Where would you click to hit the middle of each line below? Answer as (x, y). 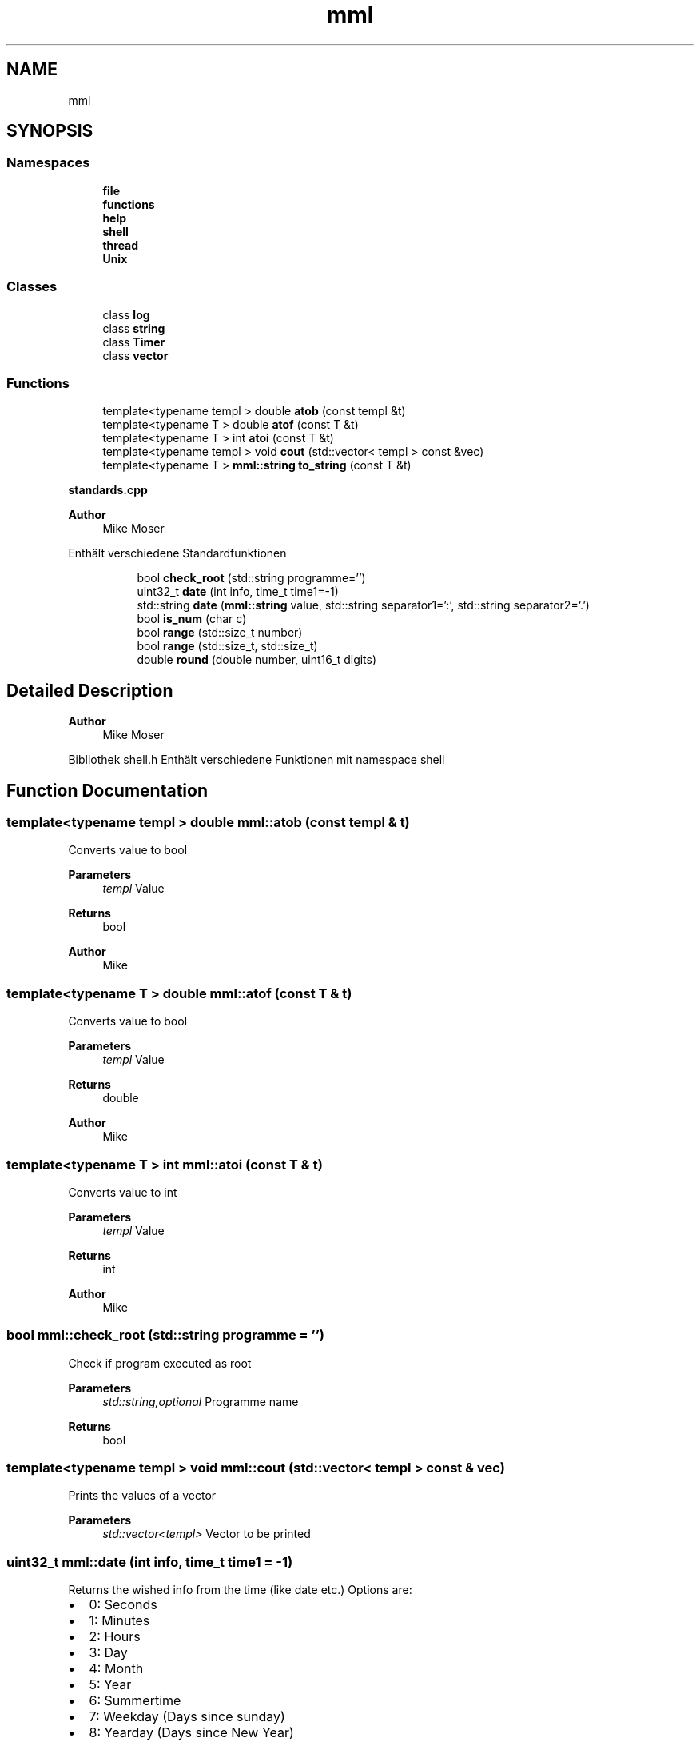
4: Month (116, 1669)
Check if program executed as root (160, 1363)
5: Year (110, 1685)
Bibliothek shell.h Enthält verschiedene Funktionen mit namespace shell (257, 760)
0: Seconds (123, 1605)
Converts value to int (123, 1192)
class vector (135, 355)
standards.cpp (108, 490)
